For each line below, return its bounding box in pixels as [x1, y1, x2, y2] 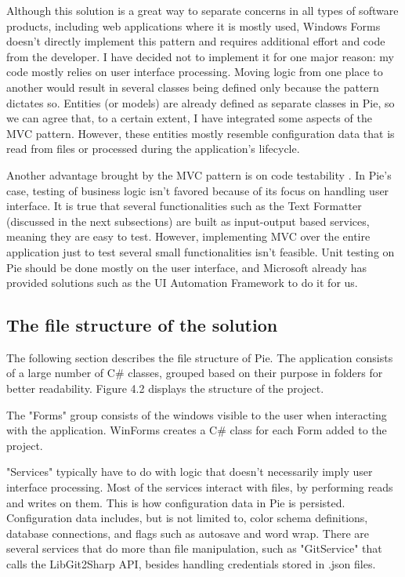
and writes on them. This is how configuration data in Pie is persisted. [6, 494, 345, 510]
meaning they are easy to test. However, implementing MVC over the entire [6, 228, 371, 245]
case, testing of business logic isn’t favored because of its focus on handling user [6, 182, 389, 198]
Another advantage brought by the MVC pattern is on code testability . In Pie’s [6, 166, 392, 183]
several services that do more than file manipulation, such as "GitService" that [6, 540, 382, 557]
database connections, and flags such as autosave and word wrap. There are [6, 524, 369, 541]
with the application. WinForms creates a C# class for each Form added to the [6, 422, 387, 438]
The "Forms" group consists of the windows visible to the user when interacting [6, 406, 387, 423]
